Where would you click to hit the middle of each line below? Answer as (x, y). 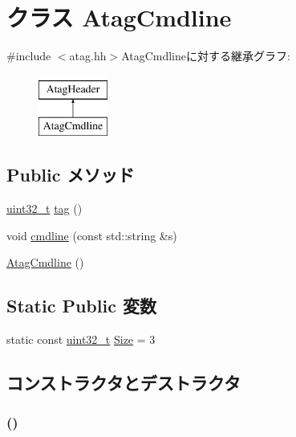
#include (29, 56)
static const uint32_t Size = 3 (81, 339)
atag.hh (88, 56)
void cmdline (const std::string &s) (92, 235)
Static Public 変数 (81, 306)
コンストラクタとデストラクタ (124, 383)
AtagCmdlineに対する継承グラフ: (206, 56)
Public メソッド (71, 175)
